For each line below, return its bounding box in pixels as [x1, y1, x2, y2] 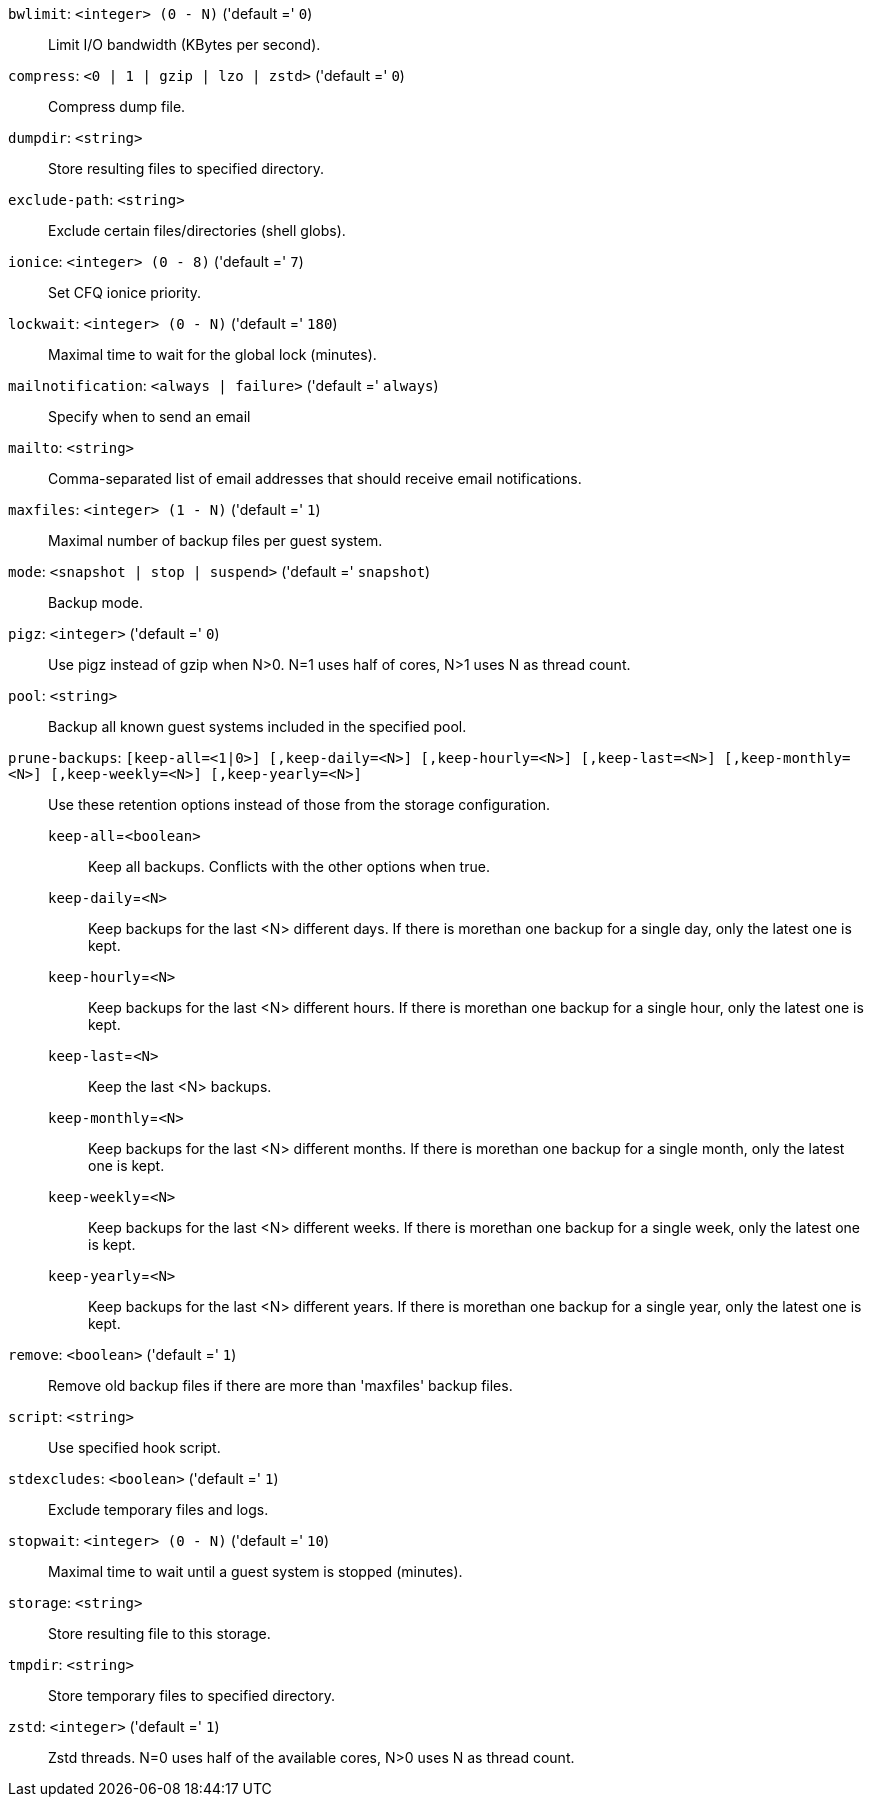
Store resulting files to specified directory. [48, 160, 324, 177]
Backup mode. [48, 594, 143, 611]
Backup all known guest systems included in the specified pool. [48, 718, 467, 735]
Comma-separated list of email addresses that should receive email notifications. [48, 470, 582, 487]
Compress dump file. [48, 98, 186, 115]
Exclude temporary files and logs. [48, 1501, 269, 1518]
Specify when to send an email [48, 408, 251, 425]
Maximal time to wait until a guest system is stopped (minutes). [48, 1563, 463, 1580]
